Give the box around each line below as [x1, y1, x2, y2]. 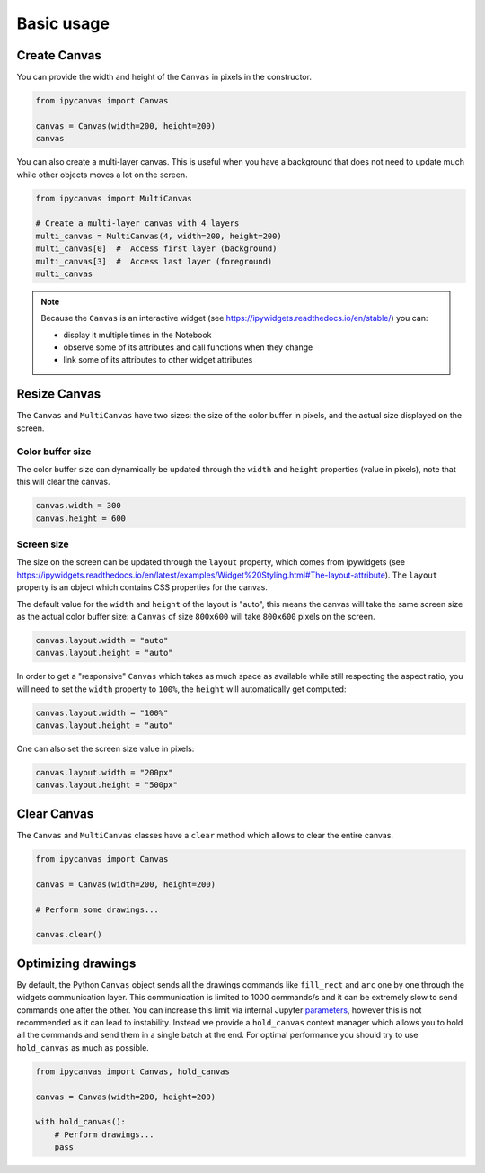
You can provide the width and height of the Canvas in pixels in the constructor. [16, 72, 312, 83]
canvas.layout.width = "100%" [35, 707, 169, 718]
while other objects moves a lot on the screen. [16, 169, 188, 180]
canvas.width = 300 [35, 500, 121, 511]
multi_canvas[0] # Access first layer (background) [35, 244, 278, 254]
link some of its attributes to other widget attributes [63, 354, 253, 365]
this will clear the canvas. [16, 477, 111, 488]
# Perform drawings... [54, 1129, 154, 1140]
